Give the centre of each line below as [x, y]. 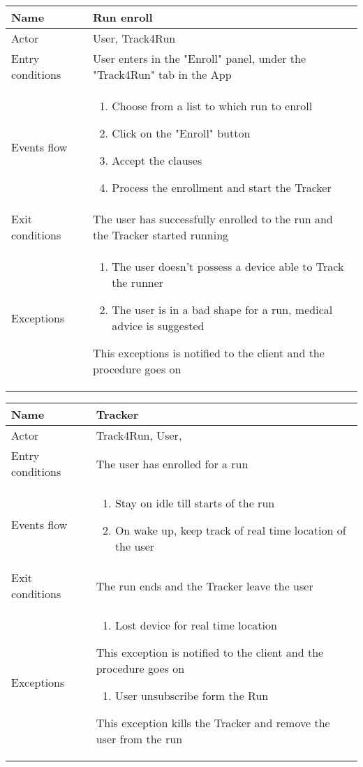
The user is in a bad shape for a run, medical [222, 310]
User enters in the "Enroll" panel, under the [200, 58]
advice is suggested [158, 326]
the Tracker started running [161, 235]
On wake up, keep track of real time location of [230, 530]
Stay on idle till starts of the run [195, 503]
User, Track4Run [134, 38]
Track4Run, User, [139, 435]
